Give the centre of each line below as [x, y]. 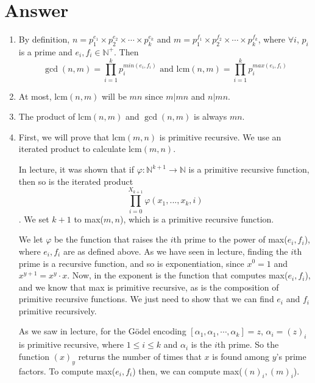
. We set [34, 219]
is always [211, 116]
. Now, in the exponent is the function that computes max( [178, 275]
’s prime [291, 356]
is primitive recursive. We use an [220, 136]
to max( [89, 219]
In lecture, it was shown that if [76, 169]
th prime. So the [248, 344]
